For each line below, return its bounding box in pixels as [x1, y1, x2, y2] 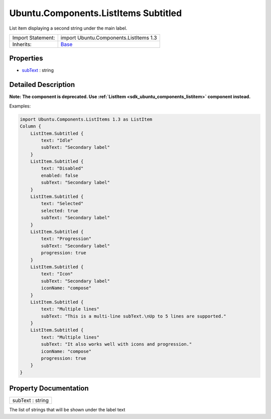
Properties [9, 54, 43, 63]
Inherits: [12, 41, 32, 48]
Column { [20, 124, 42, 129]
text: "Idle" [41, 137, 73, 143]
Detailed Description [9, 80, 75, 89]
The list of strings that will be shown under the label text [9, 407, 125, 413]
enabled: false [41, 172, 79, 178]
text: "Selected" [41, 201, 84, 206]
